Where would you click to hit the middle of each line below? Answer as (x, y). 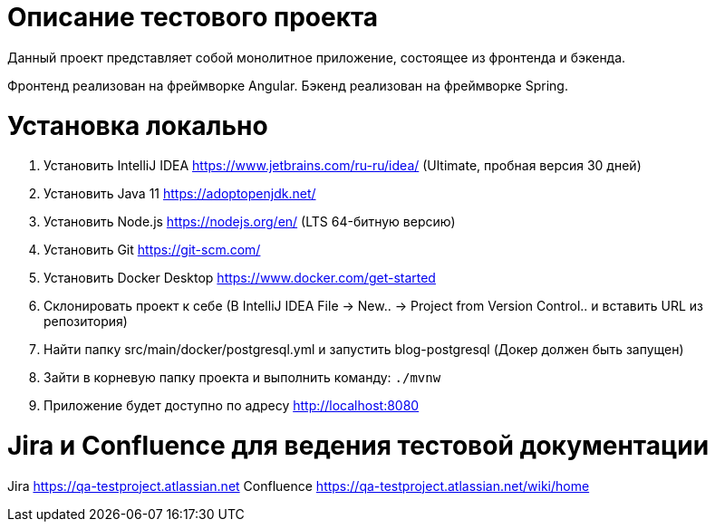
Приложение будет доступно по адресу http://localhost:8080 (232, 406)
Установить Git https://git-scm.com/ (152, 250)
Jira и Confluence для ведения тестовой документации (358, 446)
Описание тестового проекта (193, 17)
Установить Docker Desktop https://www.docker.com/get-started (240, 278)
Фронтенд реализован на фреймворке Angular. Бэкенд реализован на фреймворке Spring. (288, 85)
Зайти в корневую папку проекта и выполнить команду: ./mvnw (242, 378)
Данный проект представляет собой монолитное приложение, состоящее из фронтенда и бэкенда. (317, 57)
